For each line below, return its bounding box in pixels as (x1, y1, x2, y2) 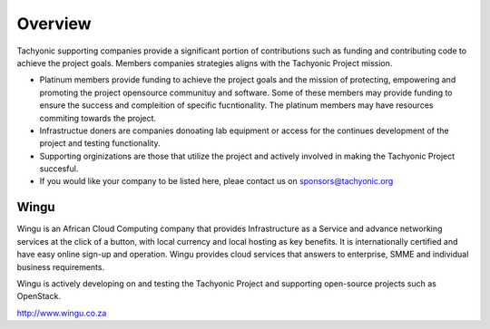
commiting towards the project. (39, 112, 157, 123)
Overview (16, 14, 92, 34)
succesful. (39, 163, 79, 174)
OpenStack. (16, 291, 61, 302)
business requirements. (16, 261, 104, 272)
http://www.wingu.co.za (16, 307, 107, 318)
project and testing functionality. (39, 138, 161, 149)
